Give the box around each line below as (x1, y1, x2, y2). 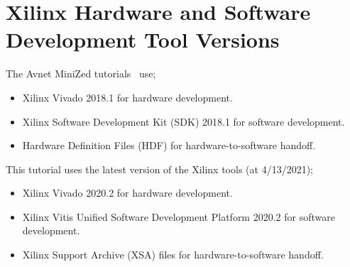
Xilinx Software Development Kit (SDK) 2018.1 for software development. (22, 114, 345, 129)
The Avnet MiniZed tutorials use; (6, 66, 156, 81)
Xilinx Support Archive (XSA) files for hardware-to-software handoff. (22, 247, 324, 262)
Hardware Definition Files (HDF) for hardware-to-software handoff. (22, 138, 316, 153)
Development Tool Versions (6, 25, 280, 54)
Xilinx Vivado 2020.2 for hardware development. (22, 185, 233, 200)
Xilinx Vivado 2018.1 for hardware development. (22, 89, 233, 104)
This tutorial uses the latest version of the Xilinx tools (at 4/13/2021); (6, 161, 313, 176)
